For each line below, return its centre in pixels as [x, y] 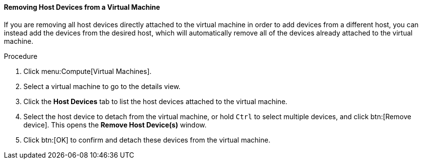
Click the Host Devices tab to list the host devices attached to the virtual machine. [155, 101]
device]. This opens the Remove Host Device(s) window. [115, 125]
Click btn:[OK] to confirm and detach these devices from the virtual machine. [147, 140]
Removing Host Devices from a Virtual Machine [82, 7]
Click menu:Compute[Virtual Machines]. [87, 71]
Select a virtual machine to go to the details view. [102, 86]
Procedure [21, 56]
